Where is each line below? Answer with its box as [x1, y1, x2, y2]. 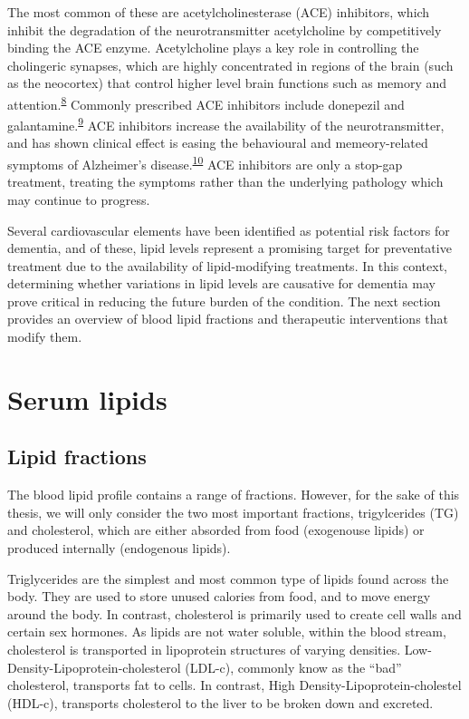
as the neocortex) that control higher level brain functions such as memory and [7, 73, 447, 92]
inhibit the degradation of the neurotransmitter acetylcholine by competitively [7, 20, 442, 39]
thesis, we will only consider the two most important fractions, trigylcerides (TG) [7, 502, 459, 521]
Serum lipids [7, 380, 167, 417]
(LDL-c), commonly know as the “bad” [185, 657, 402, 676]
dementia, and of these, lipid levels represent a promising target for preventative [7, 238, 452, 257]
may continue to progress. [7, 189, 150, 209]
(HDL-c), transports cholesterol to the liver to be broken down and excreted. [7, 693, 434, 712]
